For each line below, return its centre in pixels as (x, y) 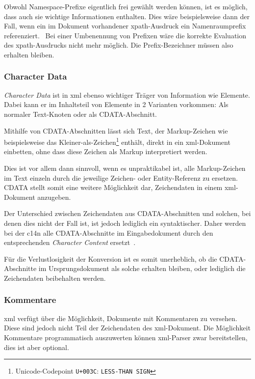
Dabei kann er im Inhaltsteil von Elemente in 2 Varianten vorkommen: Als (116, 104)
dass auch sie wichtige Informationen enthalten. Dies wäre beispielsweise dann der (127, 16)
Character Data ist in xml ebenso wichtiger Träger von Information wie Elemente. (127, 95)
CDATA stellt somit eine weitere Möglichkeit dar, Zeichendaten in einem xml (120, 187)
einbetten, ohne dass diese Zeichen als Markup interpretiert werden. (106, 151)
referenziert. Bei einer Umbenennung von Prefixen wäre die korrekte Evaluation (125, 35)
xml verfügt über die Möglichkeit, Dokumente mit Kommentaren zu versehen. (121, 318)
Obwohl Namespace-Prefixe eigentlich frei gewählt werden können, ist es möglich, (126, 6)
